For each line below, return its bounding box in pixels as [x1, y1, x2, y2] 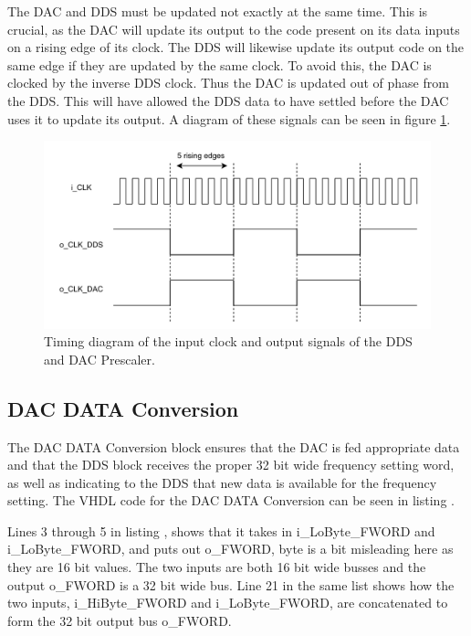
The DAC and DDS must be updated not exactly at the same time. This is [7, 2, 428, 20]
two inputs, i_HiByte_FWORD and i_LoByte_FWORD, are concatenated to [7, 593, 448, 612]
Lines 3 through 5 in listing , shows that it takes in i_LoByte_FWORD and [7, 521, 435, 540]
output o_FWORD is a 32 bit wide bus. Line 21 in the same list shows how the [7, 575, 455, 594]
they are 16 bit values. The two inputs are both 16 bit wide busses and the [7, 557, 426, 577]
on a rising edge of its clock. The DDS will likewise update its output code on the [7, 37, 465, 57]
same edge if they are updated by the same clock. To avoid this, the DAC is [7, 55, 432, 74]
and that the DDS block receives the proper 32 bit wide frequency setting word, [7, 455, 455, 474]
